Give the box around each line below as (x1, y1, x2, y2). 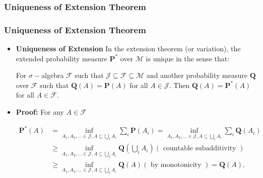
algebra (41, 70, 64, 80)
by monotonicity (151, 161, 202, 168)
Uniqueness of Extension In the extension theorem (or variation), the (16, 43, 241, 54)
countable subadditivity (163, 145, 236, 152)
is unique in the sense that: (146, 53, 230, 63)
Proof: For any (16, 107, 64, 117)
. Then (169, 79, 190, 90)
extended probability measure (16, 53, 107, 63)
